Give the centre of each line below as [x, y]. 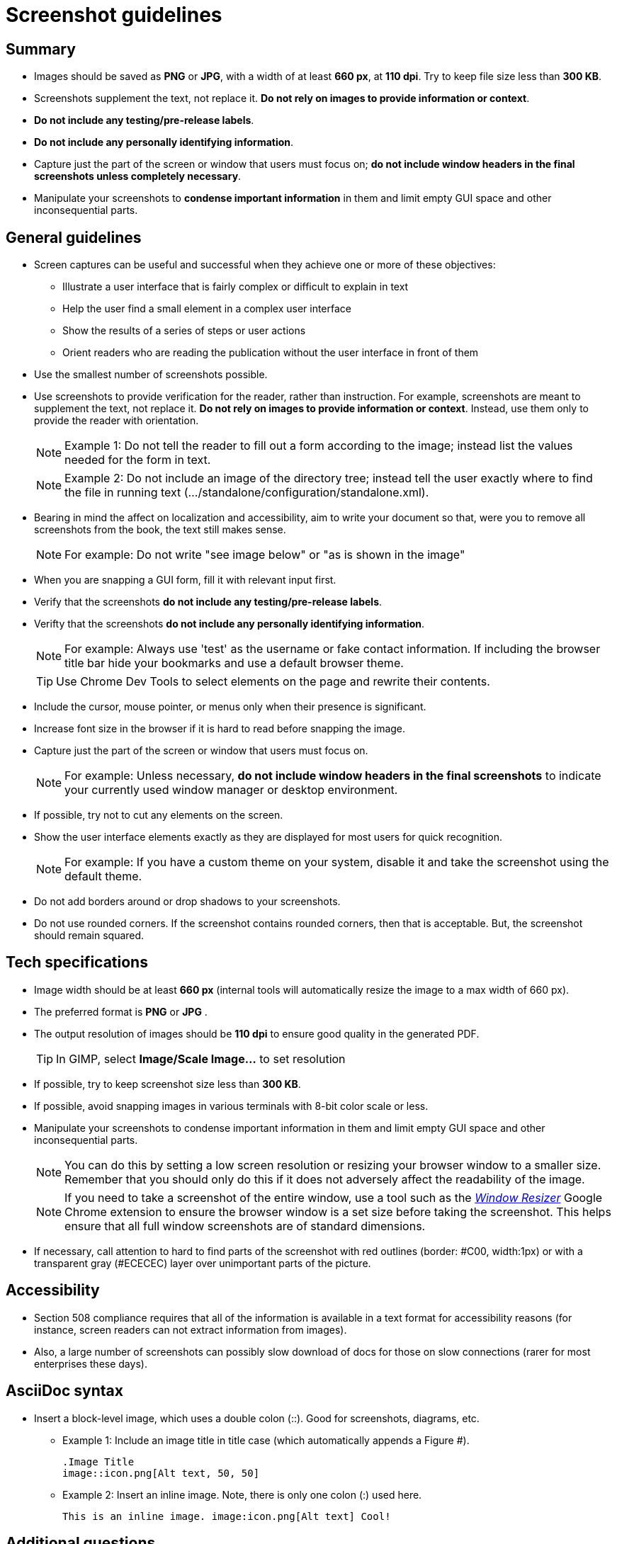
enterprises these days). [91, 1363]
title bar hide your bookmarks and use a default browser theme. [234, 663]
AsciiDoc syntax [64, 1391]
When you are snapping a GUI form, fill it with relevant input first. [185, 580]
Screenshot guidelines [114, 15]
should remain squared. [89, 936]
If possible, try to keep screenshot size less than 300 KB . [168, 1084]
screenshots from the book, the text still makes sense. [160, 530]
